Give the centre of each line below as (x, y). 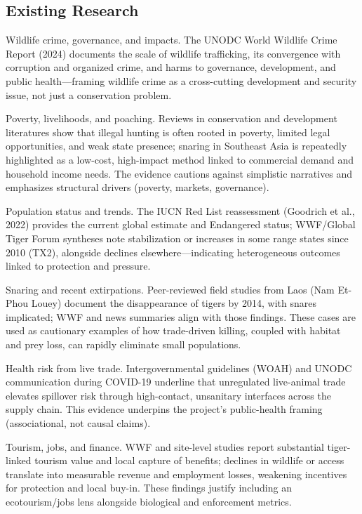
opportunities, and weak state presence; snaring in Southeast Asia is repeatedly (176, 146)
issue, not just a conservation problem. (89, 94)
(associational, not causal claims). (78, 423)
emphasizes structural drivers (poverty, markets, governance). (138, 187)
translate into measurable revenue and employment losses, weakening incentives (176, 474)
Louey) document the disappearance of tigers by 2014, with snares (174, 303)
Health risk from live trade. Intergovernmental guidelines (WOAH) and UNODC (179, 368)
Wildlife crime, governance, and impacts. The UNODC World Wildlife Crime (172, 40)
